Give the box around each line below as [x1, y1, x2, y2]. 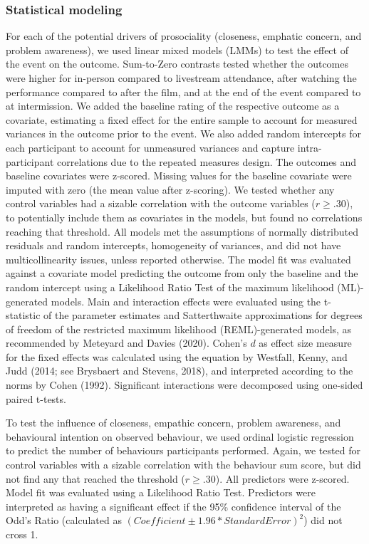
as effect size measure [259, 335, 352, 350]
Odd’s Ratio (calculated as [6, 513, 122, 528]
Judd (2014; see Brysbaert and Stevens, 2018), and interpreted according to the [6, 363, 353, 378]
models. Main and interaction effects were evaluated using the [51, 293, 321, 308]
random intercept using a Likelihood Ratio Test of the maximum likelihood [6, 279, 334, 294]
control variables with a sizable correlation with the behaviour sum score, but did [6, 457, 361, 472]
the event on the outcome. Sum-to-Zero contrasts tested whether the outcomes [6, 56, 349, 71]
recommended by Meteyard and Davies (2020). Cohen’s [6, 335, 247, 350]
